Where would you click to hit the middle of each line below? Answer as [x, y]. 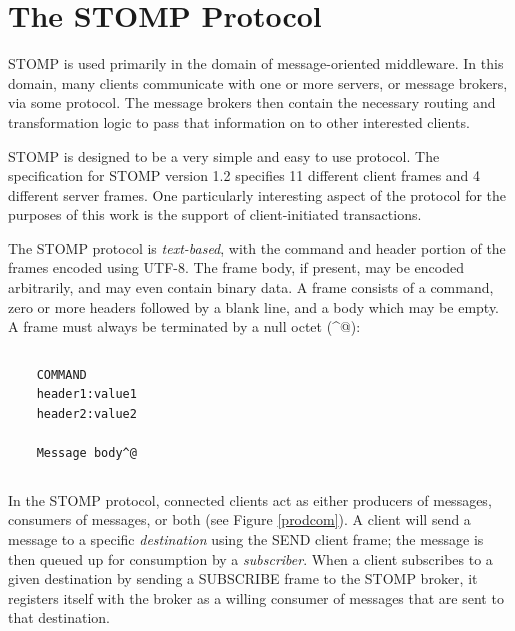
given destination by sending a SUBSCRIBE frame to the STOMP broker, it [243, 578]
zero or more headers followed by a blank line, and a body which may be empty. [254, 306]
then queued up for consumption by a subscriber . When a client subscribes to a [250, 558]
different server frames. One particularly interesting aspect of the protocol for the [257, 194]
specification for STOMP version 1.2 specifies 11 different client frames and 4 [244, 175]
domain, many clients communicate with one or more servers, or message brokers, [258, 82]
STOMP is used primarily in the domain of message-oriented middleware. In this [256, 63]
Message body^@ [86, 453]
